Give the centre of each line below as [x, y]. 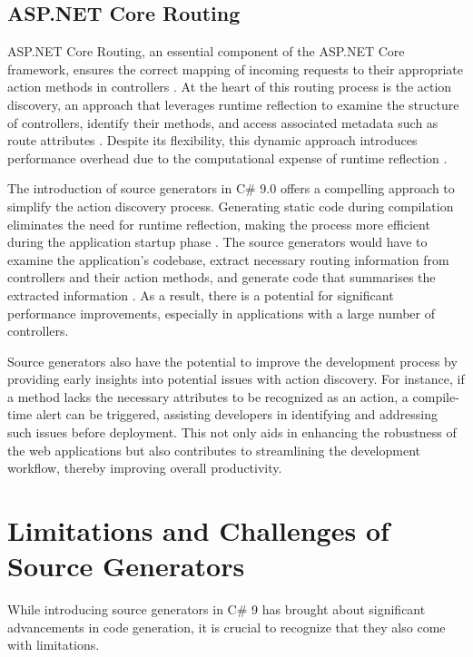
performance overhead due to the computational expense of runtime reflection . [227, 157]
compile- [436, 396]
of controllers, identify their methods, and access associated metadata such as [223, 122]
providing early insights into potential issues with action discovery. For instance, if [236, 379]
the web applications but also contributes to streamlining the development [214, 450]
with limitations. [54, 645]
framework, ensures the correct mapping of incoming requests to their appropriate [235, 69]
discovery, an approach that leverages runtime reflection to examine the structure [233, 104]
